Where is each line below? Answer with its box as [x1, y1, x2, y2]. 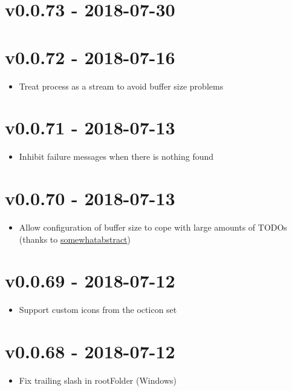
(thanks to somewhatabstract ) [19, 232, 131, 245]
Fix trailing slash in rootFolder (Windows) [19, 373, 177, 386]
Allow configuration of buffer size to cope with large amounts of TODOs [19, 220, 287, 233]
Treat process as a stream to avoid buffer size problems [19, 79, 224, 92]
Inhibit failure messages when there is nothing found [19, 150, 214, 163]
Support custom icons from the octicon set [19, 303, 177, 316]
